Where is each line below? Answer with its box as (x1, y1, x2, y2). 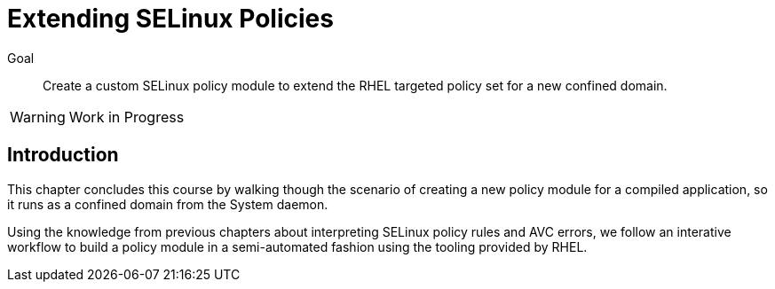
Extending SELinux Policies (7, 4, 334, 34)
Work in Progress (68, 107, 185, 126)
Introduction (7, 144, 119, 167)
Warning (10, 107, 66, 126)
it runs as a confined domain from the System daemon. (7, 196, 328, 212)
